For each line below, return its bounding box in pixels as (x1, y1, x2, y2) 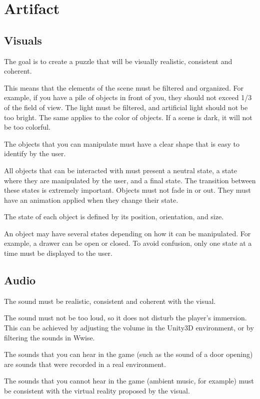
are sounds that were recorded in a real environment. (4, 358, 166, 369)
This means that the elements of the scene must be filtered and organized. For (4, 82, 243, 93)
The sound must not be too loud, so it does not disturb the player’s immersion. (4, 312, 247, 323)
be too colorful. (4, 122, 51, 132)
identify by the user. (4, 148, 66, 159)
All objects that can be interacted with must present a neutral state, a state (4, 165, 237, 175)
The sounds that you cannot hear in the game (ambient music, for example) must (4, 375, 254, 386)
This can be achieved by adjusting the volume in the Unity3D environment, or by (4, 322, 254, 333)
